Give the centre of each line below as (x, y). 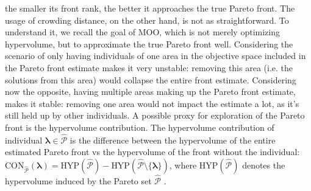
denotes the (264, 165)
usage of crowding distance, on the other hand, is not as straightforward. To (147, 20)
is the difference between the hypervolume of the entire (173, 140)
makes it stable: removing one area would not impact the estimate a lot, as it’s (152, 103)
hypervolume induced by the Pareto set (78, 181)
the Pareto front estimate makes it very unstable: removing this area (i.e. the (149, 67)
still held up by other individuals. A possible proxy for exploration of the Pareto (155, 115)
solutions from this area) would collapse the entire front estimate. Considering (151, 79)
